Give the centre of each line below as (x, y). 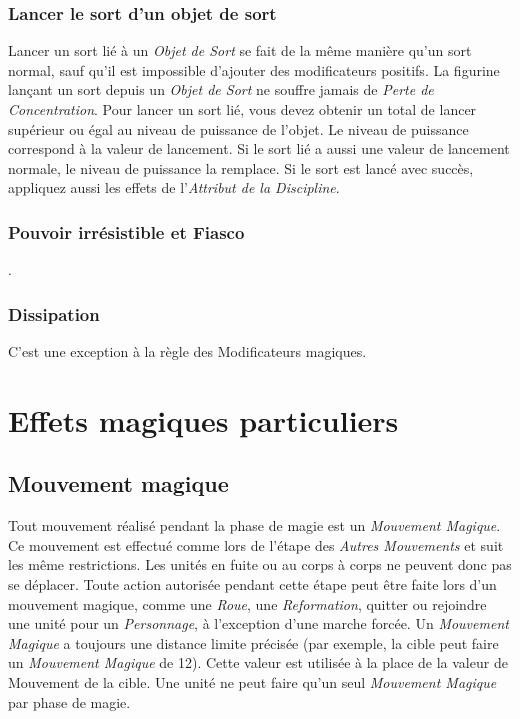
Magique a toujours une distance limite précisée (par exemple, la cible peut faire (253, 642)
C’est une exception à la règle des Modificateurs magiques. (187, 351)
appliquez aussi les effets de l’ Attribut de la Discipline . (174, 187)
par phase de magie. (69, 701)
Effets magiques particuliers (203, 419)
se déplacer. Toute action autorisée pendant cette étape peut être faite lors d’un (252, 583)
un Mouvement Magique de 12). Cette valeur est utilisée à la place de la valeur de (258, 662)
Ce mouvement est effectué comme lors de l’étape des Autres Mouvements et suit (256, 544)
